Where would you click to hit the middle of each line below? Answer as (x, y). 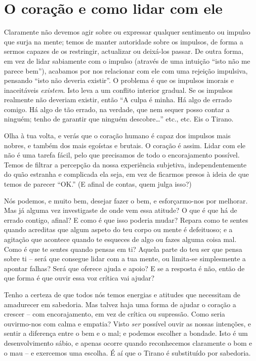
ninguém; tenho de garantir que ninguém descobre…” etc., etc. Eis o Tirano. (119, 119)
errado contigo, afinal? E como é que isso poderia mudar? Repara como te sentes (126, 220)
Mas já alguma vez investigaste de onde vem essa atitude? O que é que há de (121, 210)
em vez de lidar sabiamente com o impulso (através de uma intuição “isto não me (127, 60)
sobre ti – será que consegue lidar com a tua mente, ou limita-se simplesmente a (125, 259)
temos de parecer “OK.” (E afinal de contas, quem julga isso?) (98, 184)
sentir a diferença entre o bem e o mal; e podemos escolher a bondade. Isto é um (126, 333)
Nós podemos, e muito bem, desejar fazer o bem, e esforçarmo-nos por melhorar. (126, 200)
